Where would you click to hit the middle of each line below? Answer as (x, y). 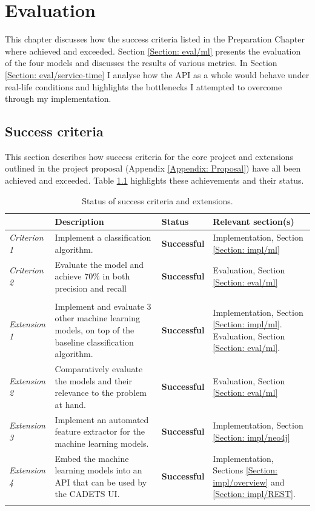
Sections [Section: (245, 470)
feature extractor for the (100, 431)
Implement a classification (103, 237)
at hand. (70, 404)
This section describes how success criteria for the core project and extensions (149, 156)
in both (116, 276)
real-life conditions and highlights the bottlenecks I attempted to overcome (144, 86)
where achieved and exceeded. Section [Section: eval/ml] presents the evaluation (153, 51)
